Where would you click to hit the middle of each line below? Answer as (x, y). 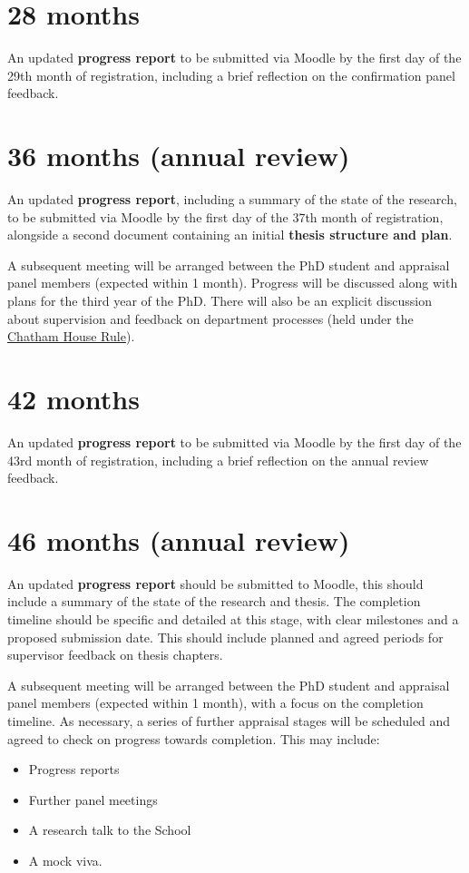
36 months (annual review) (179, 156)
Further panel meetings (93, 799)
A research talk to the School (110, 830)
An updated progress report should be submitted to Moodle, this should (215, 583)
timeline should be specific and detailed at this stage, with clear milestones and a (233, 619)
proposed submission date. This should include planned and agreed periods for (225, 637)
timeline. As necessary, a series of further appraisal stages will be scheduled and (229, 720)
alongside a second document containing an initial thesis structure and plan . (230, 235)
